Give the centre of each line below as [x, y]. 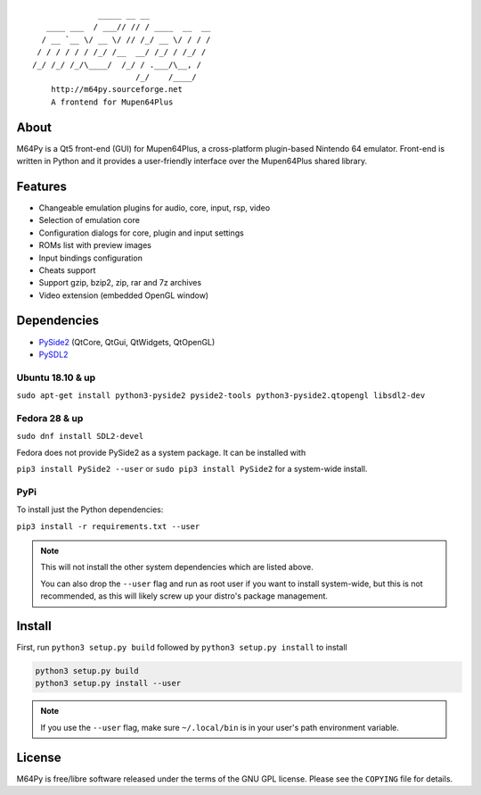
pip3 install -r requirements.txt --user [108, 526]
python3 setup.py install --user [108, 683]
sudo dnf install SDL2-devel [80, 436]
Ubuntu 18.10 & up [56, 377]
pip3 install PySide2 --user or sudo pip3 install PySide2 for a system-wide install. [192, 469]
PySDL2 [53, 354]
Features [41, 186]
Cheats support [67, 270]
